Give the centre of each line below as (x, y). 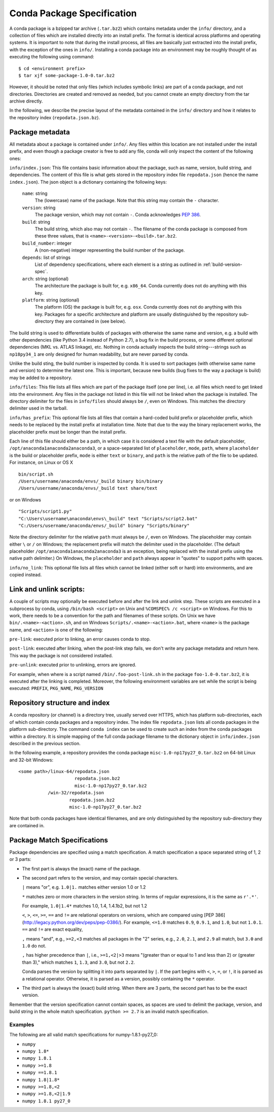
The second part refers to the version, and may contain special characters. (100, 878)
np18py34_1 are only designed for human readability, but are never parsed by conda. (99, 354)
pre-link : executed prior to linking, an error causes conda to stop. (80, 639)
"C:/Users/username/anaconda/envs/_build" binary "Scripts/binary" (104, 526)
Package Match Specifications (59, 840)
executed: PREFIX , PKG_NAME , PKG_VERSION (56, 688)
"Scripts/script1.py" (45, 512)
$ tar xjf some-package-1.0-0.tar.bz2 (67, 75)
